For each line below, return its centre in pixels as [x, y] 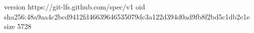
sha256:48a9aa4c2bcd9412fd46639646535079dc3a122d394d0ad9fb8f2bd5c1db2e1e [127, 16]
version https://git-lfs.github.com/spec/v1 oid [75, 6]
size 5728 [18, 26]
